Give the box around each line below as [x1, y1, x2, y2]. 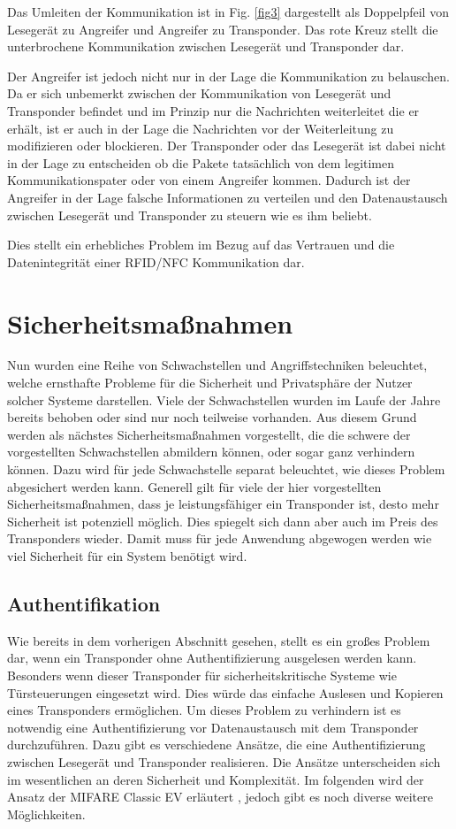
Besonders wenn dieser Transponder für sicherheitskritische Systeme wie [7, 665, 397, 684]
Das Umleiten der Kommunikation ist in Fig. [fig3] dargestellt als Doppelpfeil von [7, 3, 449, 20]
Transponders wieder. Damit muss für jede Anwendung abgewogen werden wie [7, 529, 432, 548]
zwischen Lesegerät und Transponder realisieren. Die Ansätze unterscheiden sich [7, 752, 441, 771]
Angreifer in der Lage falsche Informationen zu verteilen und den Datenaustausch [7, 188, 448, 206]
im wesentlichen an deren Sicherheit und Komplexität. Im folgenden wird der [7, 770, 424, 788]
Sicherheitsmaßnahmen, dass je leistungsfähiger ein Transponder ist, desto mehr [7, 495, 439, 513]
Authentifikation [7, 589, 161, 617]
